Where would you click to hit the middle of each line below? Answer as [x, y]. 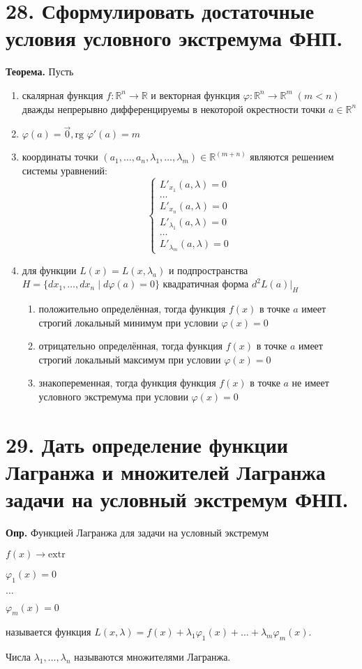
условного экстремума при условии [113, 397]
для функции [49, 270]
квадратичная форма [206, 284]
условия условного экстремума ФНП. [174, 38]
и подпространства [208, 270]
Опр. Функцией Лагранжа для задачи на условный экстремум [137, 533]
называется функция [48, 632]
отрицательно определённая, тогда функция [131, 346]
